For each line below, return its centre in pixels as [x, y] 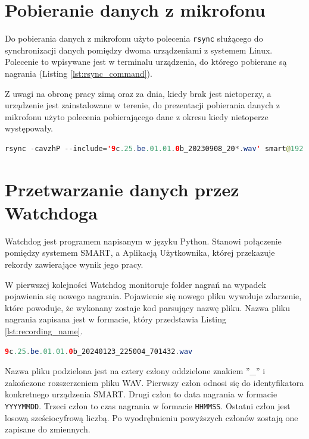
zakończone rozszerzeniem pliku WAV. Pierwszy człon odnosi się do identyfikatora [154, 382]
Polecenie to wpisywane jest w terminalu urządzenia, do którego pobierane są [146, 62]
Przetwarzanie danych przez [122, 189]
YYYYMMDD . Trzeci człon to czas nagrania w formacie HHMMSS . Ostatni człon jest [148, 405]
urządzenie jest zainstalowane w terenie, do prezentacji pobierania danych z [142, 105]
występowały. [29, 128]
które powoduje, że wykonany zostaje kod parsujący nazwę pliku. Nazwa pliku [147, 307]
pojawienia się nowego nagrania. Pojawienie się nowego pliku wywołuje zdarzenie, [153, 296]
